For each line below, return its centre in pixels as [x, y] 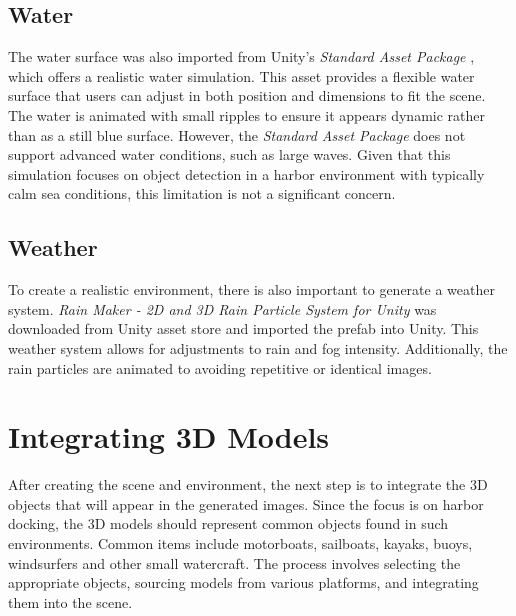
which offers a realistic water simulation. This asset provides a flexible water [241, 75]
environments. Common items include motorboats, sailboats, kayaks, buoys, [240, 543]
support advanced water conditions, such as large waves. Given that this [229, 154]
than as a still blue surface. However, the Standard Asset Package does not [237, 134]
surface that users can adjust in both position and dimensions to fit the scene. [247, 95]
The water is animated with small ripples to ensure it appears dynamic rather [246, 114]
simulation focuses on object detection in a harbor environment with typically [246, 173]
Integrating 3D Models [169, 436]
